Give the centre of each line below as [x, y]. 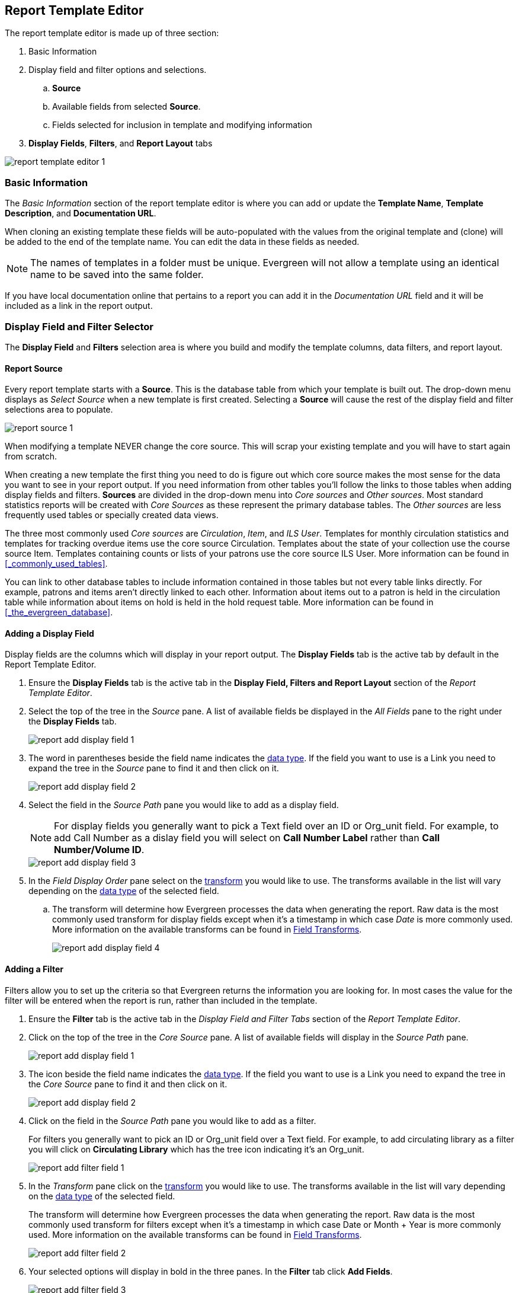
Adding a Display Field [49, 633]
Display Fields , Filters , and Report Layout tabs [121, 143]
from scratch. [31, 456]
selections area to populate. [59, 410]
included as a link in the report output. [79, 306]
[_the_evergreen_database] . [59, 612]
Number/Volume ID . [99, 850]
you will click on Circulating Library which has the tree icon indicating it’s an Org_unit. [196, 1149]
